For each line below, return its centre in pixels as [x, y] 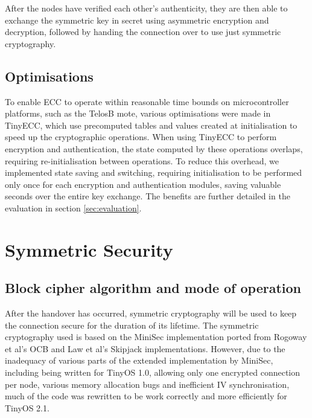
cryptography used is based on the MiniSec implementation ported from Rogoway [156, 337]
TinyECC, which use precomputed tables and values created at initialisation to [151, 125]
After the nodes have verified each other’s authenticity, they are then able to [146, 8]
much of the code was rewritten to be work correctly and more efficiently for [146, 396]
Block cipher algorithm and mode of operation [153, 288]
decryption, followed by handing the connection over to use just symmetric [143, 32]
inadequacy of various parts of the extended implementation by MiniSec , [139, 360]
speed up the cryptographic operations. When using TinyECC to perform [141, 137]
